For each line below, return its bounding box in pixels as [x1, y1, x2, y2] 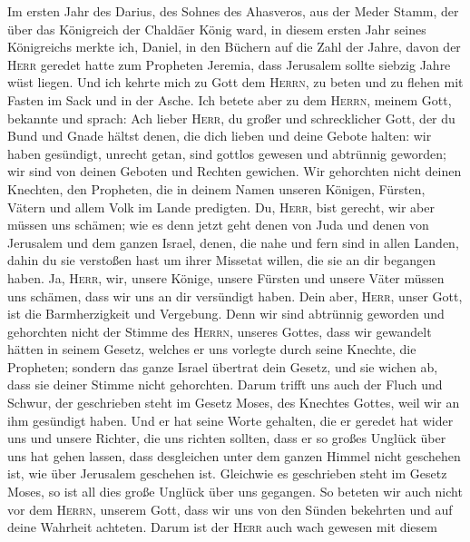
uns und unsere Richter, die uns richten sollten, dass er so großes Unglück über [7, 429, 446, 448]
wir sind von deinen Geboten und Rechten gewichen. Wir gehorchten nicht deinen [7, 162, 462, 181]
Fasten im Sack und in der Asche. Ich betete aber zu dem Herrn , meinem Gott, [7, 90, 452, 109]
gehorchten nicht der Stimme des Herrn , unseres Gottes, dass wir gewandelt [7, 321, 432, 340]
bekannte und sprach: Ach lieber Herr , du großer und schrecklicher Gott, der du [7, 108, 455, 127]
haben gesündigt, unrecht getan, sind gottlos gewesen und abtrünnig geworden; [7, 143, 446, 163]
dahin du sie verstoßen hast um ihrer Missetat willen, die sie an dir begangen [7, 251, 436, 270]
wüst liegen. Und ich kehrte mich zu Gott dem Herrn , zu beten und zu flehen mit [7, 73, 464, 92]
